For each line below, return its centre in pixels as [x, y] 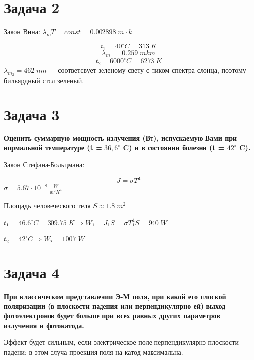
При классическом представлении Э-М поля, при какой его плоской [115, 296]
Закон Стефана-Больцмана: [44, 164]
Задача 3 [32, 114]
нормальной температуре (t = [53, 148]
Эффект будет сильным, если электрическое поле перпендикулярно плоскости [121, 342]
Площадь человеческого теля [47, 205]
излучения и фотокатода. [44, 325]
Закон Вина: [22, 31]
